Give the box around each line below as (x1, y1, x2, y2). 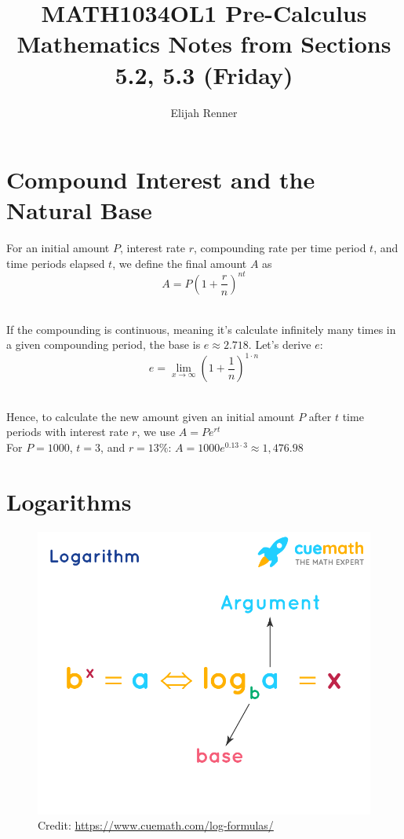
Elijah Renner (170, 104, 238, 120)
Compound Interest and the (6, 163, 315, 196)
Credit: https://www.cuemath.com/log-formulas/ (38, 817, 274, 834)
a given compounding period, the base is (6, 336, 201, 353)
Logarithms (6, 485, 132, 517)
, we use (136, 423, 176, 440)
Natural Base (6, 194, 152, 226)
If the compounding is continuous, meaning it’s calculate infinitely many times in (6, 321, 396, 337)
